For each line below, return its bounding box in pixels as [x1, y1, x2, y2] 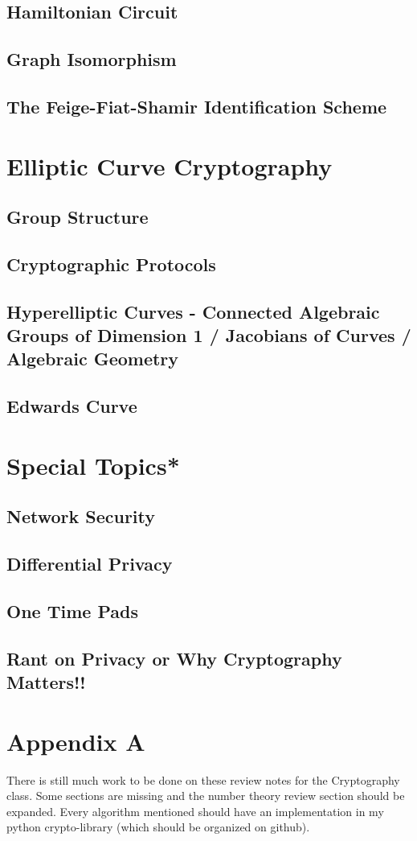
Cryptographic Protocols [6, 251, 216, 276]
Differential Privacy [6, 551, 173, 576]
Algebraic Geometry [6, 346, 179, 371]
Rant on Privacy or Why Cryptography [6, 645, 342, 670]
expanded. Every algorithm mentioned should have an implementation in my [6, 802, 384, 819]
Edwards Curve [6, 394, 137, 418]
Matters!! [6, 670, 86, 695]
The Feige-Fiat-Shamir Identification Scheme [6, 93, 387, 118]
